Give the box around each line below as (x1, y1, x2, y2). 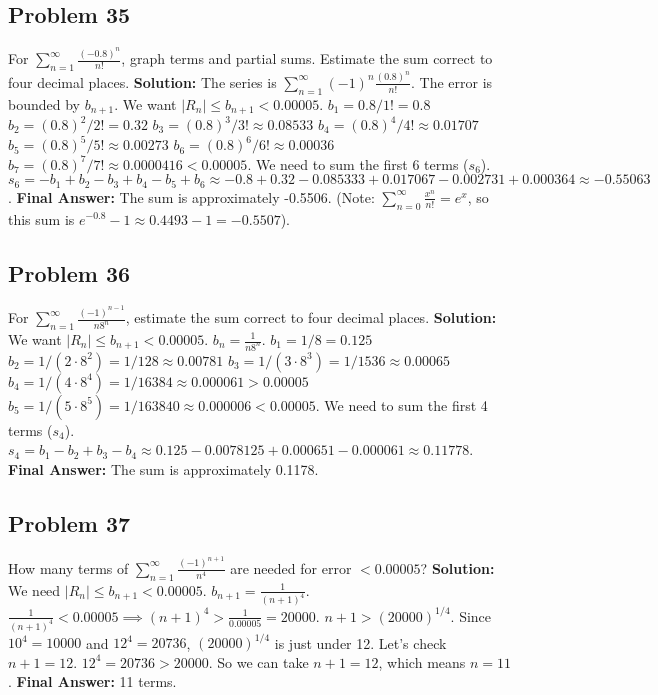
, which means (378, 651, 466, 672)
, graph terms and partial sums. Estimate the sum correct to (121, 48, 493, 69)
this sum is (8, 208, 75, 229)
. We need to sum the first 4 (315, 394, 488, 415)
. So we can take (208, 651, 309, 672)
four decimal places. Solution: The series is (8, 71, 277, 92)
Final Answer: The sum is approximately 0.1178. (8, 459, 319, 480)
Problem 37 (8, 508, 131, 539)
